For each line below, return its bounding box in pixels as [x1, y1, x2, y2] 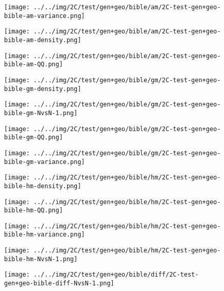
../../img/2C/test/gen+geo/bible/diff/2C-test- [33, 271, 199, 279]
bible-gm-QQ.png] [4, 134, 63, 141]
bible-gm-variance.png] [4, 158, 85, 166]
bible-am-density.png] [4, 36, 82, 44]
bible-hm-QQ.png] [4, 207, 63, 214]
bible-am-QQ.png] [4, 61, 63, 68]
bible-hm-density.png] [4, 182, 82, 190]
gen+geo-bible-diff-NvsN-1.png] [4, 280, 114, 287]
